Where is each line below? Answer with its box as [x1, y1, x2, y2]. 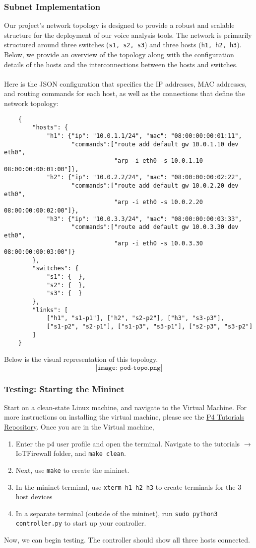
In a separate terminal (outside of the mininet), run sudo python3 [15, 508, 218, 518]
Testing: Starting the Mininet [4, 382, 125, 395]
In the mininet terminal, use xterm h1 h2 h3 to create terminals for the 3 [15, 481, 242, 492]
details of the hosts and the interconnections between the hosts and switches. [4, 59, 238, 69]
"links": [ [32, 306, 68, 314]
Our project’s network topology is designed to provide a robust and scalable [4, 20, 235, 30]
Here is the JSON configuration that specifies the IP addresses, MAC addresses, [4, 78, 247, 89]
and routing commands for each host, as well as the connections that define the [4, 88, 245, 99]
